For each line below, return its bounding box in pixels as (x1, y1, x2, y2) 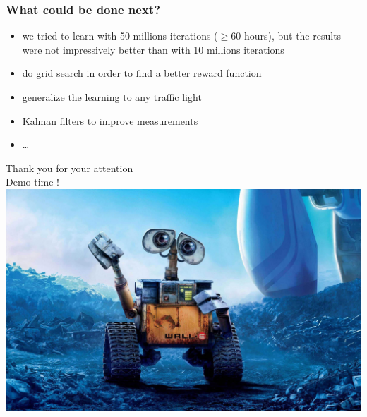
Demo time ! (6, 174, 60, 189)
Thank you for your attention (6, 160, 133, 175)
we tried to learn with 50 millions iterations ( (22, 28, 218, 43)
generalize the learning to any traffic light (22, 90, 202, 104)
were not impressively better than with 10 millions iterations (22, 42, 284, 56)
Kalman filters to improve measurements (22, 113, 198, 128)
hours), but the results (243, 28, 342, 43)
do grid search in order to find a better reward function (22, 66, 262, 80)
